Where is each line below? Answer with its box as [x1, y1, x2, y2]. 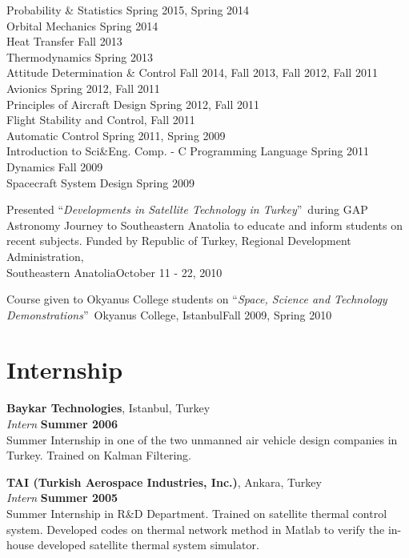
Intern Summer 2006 [6, 415, 118, 432]
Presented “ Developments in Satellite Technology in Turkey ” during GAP [6, 201, 368, 218]
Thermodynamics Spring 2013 [6, 48, 153, 65]
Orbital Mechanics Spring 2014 [6, 17, 158, 34]
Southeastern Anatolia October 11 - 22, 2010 [6, 263, 223, 280]
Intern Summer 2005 [6, 489, 118, 506]
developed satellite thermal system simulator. [37, 536, 259, 553]
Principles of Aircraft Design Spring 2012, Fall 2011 [6, 95, 259, 112]
